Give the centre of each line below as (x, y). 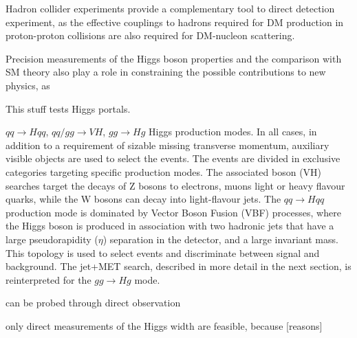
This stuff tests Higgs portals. (68, 108)
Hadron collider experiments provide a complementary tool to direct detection (170, 8)
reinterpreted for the (48, 279)
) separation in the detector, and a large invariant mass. (220, 239)
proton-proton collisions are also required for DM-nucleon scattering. (150, 35)
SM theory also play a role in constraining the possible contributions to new (166, 72)
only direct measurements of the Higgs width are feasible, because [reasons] (164, 325)
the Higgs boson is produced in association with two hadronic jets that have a (170, 226)
